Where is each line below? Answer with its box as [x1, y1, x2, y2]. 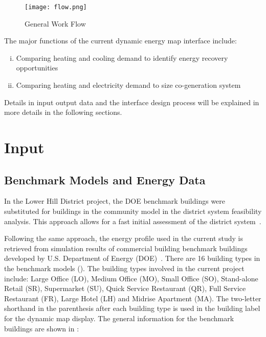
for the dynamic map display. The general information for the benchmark [4, 312, 234, 323]
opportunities [16, 62, 58, 73]
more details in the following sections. [4, 107, 122, 117]
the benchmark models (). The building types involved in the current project [4, 262, 245, 273]
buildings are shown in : [4, 323, 79, 333]
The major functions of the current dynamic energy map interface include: [4, 35, 237, 46]
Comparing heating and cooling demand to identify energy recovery [16, 52, 228, 63]
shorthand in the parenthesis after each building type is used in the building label [4, 303, 260, 314]
